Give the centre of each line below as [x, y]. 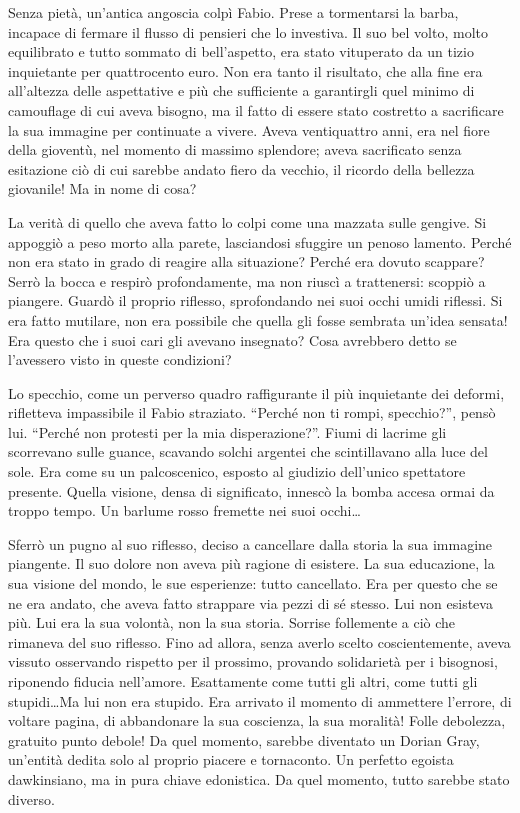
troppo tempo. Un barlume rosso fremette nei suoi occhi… [184, 510]
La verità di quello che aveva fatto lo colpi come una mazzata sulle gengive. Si [247, 221]
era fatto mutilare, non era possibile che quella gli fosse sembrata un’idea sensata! [258, 319]
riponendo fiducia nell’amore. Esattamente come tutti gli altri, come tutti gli [243, 681]
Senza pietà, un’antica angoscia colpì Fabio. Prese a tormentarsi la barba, [233, 12]
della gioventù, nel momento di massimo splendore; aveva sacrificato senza [235, 149]
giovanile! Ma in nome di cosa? [102, 188]
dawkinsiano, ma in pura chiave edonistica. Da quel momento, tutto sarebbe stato [259, 778]
